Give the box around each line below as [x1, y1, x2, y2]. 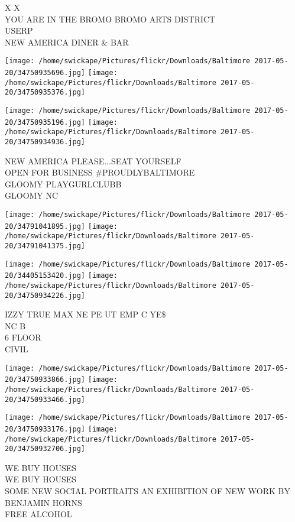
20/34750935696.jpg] [5, 69, 86, 77]
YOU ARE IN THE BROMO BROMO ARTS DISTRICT [5, 12, 216, 25]
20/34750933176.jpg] [5, 424, 86, 433]
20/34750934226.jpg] [5, 291, 86, 300]
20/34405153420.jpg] [5, 271, 86, 280]
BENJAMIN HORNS [5, 496, 82, 508]
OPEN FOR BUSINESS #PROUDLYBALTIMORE [5, 166, 195, 179]
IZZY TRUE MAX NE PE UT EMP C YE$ [5, 308, 166, 320]
